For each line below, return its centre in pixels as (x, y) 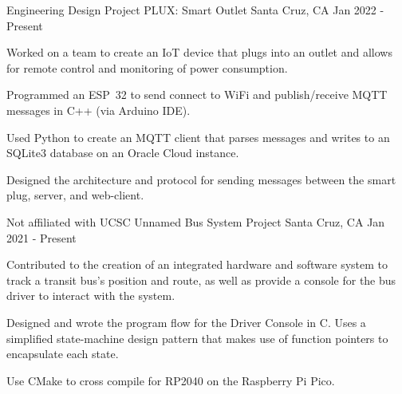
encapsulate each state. (63, 354)
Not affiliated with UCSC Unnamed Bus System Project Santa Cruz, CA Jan (196, 221)
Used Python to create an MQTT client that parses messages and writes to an (198, 137)
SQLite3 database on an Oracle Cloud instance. (123, 153)
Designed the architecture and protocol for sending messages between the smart (201, 179)
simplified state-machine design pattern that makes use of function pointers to (197, 338)
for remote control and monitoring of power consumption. (147, 67)
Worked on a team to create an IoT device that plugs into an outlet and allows (199, 52)
